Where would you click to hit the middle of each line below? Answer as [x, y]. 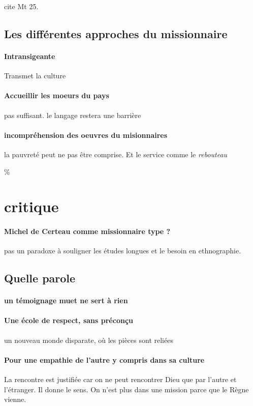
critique [31, 206]
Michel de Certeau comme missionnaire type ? [87, 231]
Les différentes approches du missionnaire [116, 33]
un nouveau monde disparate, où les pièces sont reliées [89, 340]
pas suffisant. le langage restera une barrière [73, 115]
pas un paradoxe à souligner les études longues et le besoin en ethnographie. [123, 251]
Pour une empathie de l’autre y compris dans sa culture [104, 359]
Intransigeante [30, 56]
